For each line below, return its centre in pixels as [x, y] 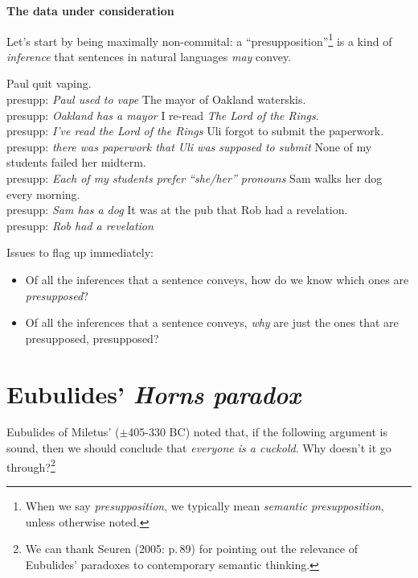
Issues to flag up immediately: [80, 252]
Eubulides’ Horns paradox [154, 394]
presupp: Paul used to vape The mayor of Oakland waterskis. [156, 99]
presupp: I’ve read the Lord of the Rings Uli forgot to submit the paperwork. [195, 131]
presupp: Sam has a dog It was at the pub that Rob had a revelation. [177, 210]
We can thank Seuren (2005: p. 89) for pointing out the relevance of [191, 549]
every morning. [43, 194]
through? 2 [31, 465]
